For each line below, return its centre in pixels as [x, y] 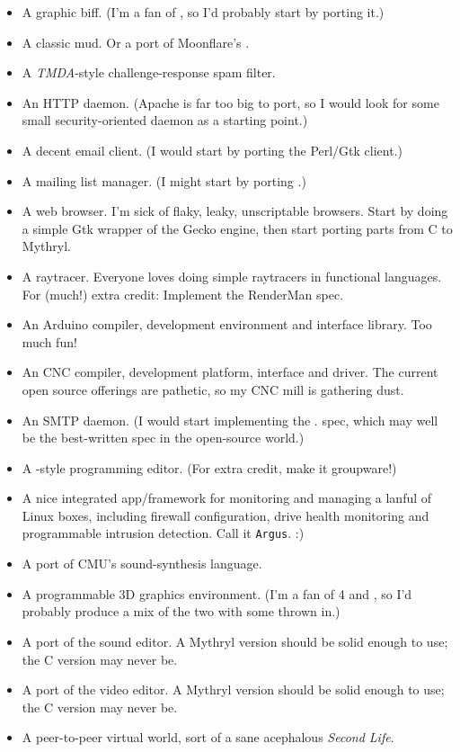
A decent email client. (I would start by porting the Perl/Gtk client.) [212, 150]
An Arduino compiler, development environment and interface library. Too [227, 324]
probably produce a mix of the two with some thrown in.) [181, 611]
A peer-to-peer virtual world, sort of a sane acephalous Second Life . [208, 737]
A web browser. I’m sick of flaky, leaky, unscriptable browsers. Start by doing [235, 211]
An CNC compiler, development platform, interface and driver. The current [230, 372]
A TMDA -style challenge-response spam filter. [149, 72]
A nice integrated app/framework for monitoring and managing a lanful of [227, 498]
